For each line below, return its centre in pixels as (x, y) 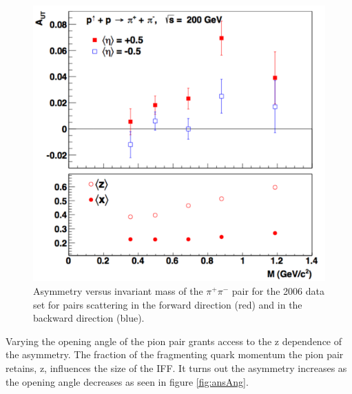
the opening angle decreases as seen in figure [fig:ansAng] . (127, 381)
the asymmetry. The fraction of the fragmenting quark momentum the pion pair (175, 354)
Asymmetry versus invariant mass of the (118, 290)
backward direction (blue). (89, 318)
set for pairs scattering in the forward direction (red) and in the (168, 304)
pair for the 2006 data (278, 290)
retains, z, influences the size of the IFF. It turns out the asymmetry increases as (176, 367)
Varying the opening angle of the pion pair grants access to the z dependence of (174, 341)
